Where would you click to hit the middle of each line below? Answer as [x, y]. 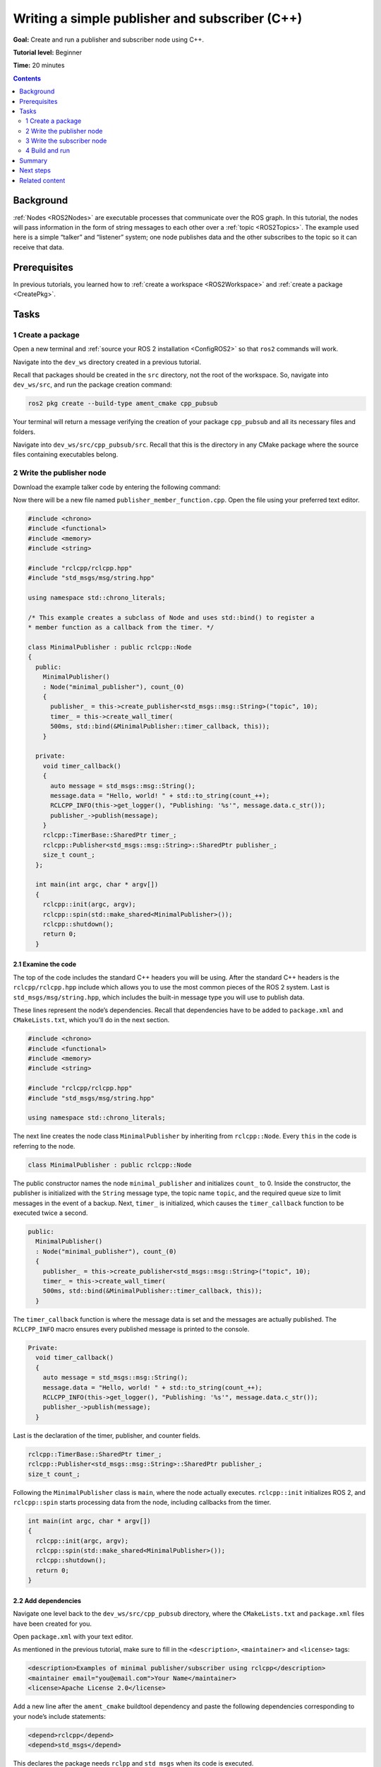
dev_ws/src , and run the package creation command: [92, 384]
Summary [34, 160]
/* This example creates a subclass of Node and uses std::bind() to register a [171, 617]
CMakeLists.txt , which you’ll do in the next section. [91, 1020]
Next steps [35, 170]
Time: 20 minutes [39, 65]
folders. [24, 432]
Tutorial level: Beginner [48, 52]
